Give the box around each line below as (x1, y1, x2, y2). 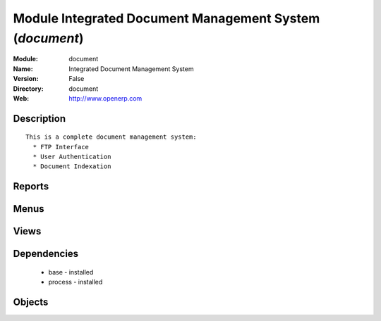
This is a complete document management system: (25, 133, 197, 141)
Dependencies (13, 248, 79, 260)
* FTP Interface (32, 143, 90, 151)
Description (13, 113, 66, 125)
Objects (13, 296, 49, 308)
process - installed (48, 278, 103, 287)
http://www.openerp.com (68, 94, 143, 102)
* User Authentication (32, 153, 111, 161)
